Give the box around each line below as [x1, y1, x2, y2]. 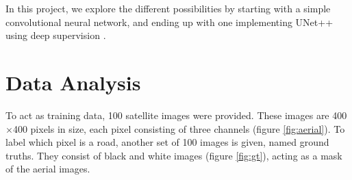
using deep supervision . [5, 28, 106, 42]
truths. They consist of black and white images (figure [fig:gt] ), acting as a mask [5, 148, 342, 162]
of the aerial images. [5, 162, 90, 176]
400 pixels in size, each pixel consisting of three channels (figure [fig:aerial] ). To [12, 121, 345, 136]
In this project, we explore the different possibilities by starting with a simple [5, 1, 331, 15]
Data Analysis [5, 68, 141, 96]
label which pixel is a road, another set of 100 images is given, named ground [5, 135, 329, 149]
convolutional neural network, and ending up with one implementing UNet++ [5, 14, 334, 29]
